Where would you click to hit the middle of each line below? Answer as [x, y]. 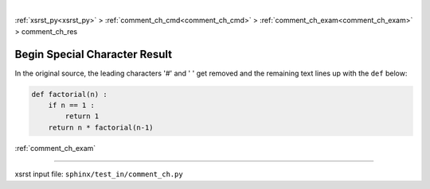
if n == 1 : [72, 106]
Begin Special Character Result [94, 54]
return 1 [82, 116]
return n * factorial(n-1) [101, 127]
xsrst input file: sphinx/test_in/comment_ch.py [99, 174]
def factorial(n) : [69, 94]
